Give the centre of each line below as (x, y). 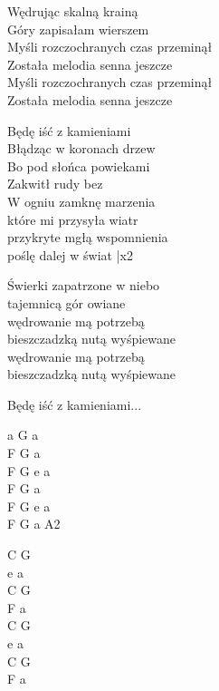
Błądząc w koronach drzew (81, 148)
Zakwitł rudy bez (55, 184)
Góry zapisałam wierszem (78, 29)
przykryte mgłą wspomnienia (88, 237)
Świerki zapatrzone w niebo (84, 285)
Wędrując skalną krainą (73, 11)
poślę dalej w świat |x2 (70, 254)
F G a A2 (34, 524)
